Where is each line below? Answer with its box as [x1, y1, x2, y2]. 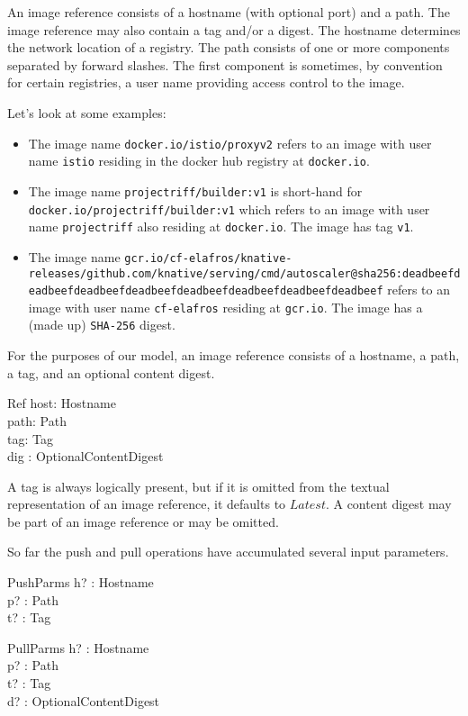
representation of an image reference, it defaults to [7, 494, 286, 513]
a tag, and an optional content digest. [7, 363, 215, 382]
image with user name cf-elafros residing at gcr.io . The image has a [28, 297, 423, 316]
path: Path [7, 411, 67, 430]
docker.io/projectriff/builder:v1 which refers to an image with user [28, 199, 430, 218]
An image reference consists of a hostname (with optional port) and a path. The [7, 3, 450, 21]
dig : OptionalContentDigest [7, 447, 164, 466]
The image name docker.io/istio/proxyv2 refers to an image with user [28, 133, 432, 152]
